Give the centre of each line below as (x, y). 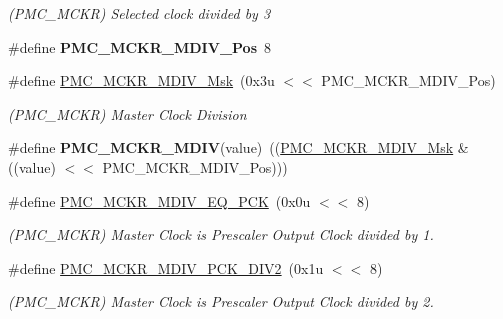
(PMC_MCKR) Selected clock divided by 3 (139, 13)
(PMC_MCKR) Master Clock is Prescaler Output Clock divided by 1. (221, 234)
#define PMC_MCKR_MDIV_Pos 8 (140, 46)
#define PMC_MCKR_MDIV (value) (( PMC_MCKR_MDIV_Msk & (238, 147)
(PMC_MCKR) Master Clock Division (127, 113)
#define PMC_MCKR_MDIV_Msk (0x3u (141, 80)
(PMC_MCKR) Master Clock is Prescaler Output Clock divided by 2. (221, 301)
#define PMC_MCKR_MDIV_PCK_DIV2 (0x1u (166, 267)
